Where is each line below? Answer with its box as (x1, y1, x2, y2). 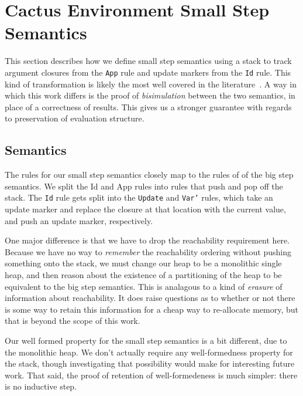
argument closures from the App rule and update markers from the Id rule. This (5, 66, 291, 78)
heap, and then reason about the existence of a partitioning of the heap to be (5, 268, 282, 280)
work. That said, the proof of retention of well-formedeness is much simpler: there (5, 368, 298, 381)
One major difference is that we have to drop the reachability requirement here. (5, 234, 290, 246)
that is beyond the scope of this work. (5, 314, 140, 327)
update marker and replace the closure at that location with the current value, (5, 202, 286, 215)
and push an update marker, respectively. (5, 214, 153, 226)
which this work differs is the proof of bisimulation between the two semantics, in (5, 89, 295, 101)
